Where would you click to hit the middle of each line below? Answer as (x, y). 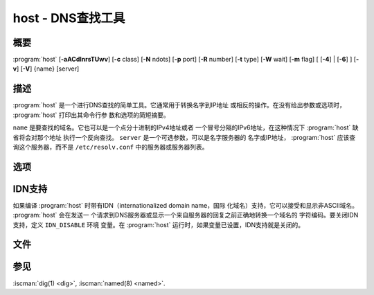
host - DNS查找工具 (69, 18)
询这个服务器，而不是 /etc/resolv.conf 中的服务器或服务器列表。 (110, 147)
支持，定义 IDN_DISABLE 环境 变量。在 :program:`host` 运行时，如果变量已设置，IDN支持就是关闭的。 (159, 224)
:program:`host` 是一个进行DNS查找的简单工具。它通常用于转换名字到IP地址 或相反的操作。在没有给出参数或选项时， (179, 105)
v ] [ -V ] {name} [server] (46, 69)
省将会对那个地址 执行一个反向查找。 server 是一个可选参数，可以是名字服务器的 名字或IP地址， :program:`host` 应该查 (184, 137)
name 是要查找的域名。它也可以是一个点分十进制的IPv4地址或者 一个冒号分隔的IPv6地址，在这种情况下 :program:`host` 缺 (186, 127)
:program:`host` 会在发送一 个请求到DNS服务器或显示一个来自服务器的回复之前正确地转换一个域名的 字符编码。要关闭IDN (186, 215)
